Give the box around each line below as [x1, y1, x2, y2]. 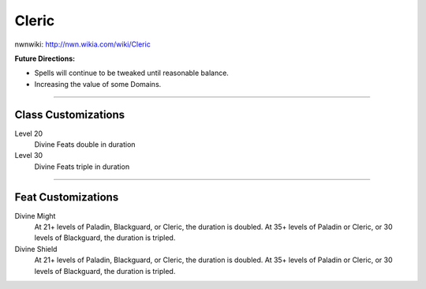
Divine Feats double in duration [34, 140, 136, 149]
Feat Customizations [14, 190, 119, 204]
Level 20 [14, 129, 43, 138]
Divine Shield [14, 244, 58, 253]
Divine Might [14, 211, 56, 220]
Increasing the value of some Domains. [34, 79, 162, 88]
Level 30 [14, 151, 43, 160]
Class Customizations [14, 107, 125, 122]
